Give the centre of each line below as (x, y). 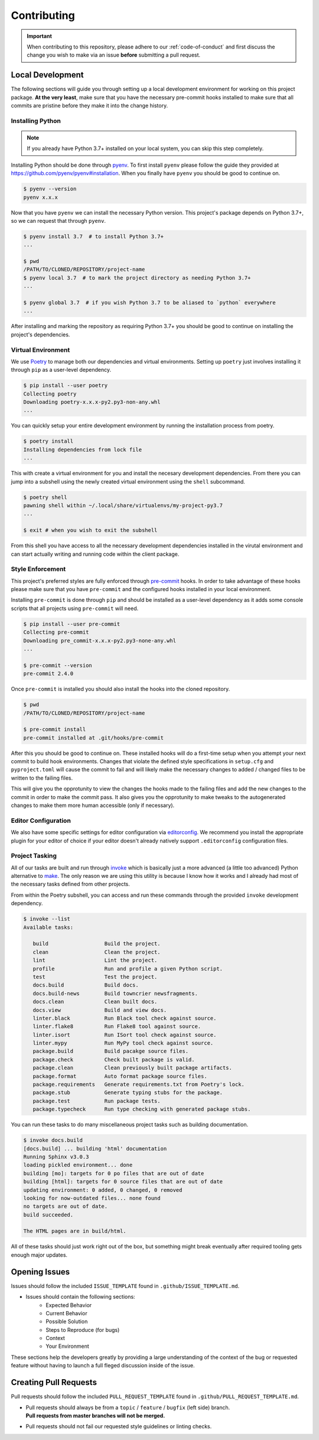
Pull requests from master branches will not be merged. (95, 1415)
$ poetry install (48, 441)
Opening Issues (40, 1272)
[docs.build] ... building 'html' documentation (95, 1149)
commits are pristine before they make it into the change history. (89, 106)
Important (40, 36)
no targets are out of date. (66, 1207)
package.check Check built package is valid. (114, 1059)
